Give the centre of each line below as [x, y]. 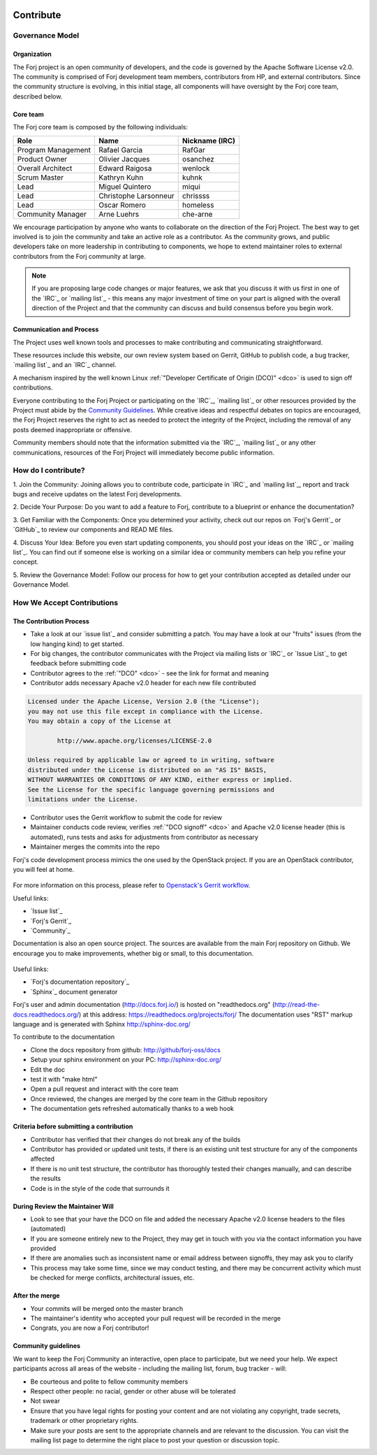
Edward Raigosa [125, 168]
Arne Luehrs [119, 214]
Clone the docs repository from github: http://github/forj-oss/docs [126, 1049]
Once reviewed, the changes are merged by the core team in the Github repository [149, 1098]
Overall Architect [45, 168]
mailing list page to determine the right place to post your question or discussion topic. [155, 1440]
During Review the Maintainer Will [64, 1206]
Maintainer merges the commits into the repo [95, 847]
